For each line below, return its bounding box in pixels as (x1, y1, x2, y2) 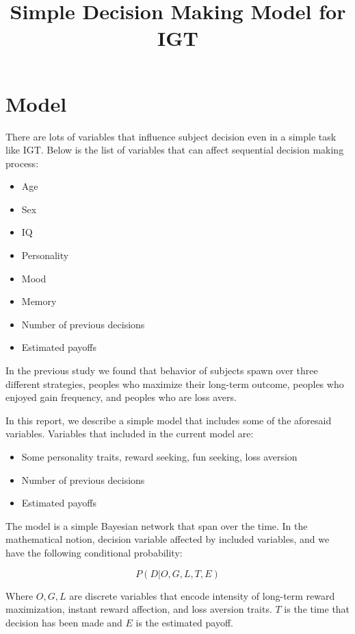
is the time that (284, 602, 350, 616)
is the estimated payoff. (135, 615, 234, 629)
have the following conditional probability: (5, 545, 183, 559)
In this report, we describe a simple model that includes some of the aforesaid (5, 413, 332, 427)
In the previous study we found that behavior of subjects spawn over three (5, 363, 318, 378)
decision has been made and (5, 615, 122, 629)
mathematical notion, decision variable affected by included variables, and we (5, 532, 330, 546)
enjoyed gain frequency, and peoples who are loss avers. (5, 390, 237, 404)
